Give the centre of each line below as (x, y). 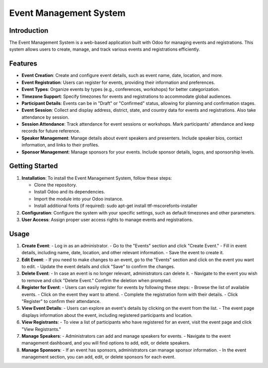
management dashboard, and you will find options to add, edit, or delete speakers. (106, 343)
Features (23, 64)
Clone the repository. (55, 185)
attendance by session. (45, 117)
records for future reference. (51, 131)
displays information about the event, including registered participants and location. (107, 315)
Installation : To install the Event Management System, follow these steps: (97, 178)
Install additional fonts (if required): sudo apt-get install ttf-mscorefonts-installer (116, 206)
